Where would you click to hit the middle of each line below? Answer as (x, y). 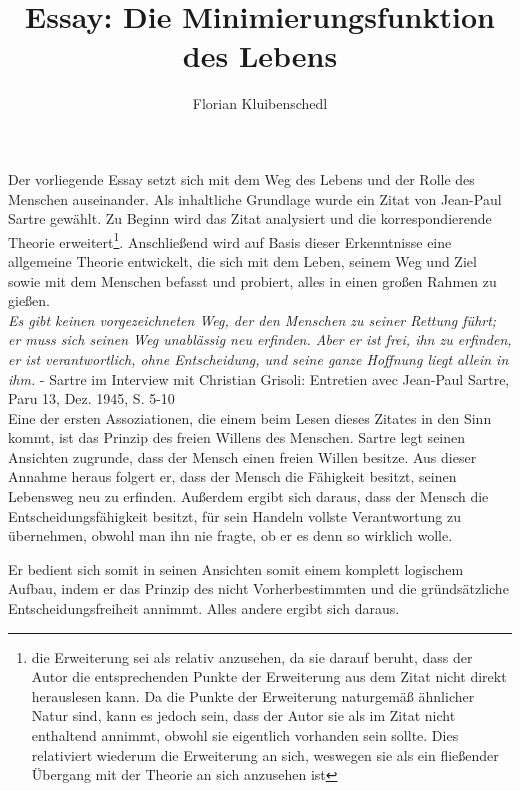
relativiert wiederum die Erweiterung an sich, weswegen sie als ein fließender (265, 754)
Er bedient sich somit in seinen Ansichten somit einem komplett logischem (236, 568)
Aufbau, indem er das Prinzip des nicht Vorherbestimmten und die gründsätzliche (258, 588)
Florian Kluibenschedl (260, 103)
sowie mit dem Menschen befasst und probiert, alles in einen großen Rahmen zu (252, 280)
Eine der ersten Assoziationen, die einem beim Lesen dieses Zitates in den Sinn (250, 417)
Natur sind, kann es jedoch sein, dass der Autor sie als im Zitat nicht (243, 715)
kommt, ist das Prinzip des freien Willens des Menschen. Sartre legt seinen (237, 437)
